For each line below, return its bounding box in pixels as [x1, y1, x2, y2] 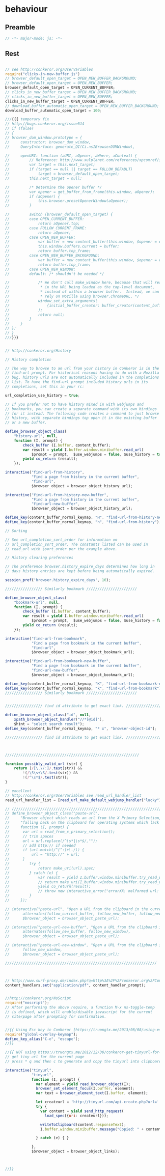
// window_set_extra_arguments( [5, 298, 98, 303]
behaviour [5, 3, 48, 15]
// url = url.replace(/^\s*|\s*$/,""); [5, 839, 98, 843]
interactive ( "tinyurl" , [5, 1067, 54, 1073]
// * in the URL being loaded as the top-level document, [5, 285, 155, 290]
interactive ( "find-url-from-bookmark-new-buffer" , [5, 659, 111, 664]
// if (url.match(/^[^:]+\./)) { [5, 847, 84, 853]
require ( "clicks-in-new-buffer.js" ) [5, 71, 80, 77]
